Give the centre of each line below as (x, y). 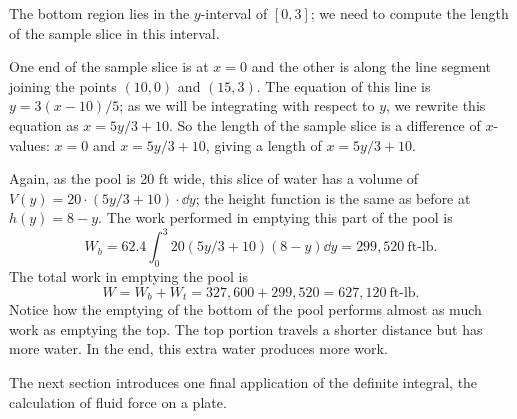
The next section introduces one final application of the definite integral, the (243, 382)
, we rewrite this (436, 105)
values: (29, 144)
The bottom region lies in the (99, 13)
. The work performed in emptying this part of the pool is (275, 217)
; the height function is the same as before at (333, 197)
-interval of (234, 13)
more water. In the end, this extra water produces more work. (198, 348)
